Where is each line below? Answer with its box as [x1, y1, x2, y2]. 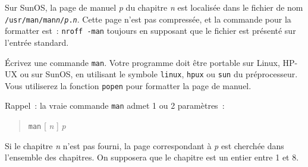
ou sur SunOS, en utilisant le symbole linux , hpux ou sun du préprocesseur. [20, 68, 298, 80]
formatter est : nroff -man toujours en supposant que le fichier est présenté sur [5, 24, 296, 37]
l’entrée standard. [5, 36, 69, 48]
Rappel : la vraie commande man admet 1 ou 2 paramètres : [5, 99, 225, 112]
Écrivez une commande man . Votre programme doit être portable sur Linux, [5, 56, 280, 68]
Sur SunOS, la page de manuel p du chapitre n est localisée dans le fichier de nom [5, 1, 303, 13]
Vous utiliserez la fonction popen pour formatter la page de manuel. [5, 79, 252, 92]
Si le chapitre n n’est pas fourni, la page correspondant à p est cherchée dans [5, 139, 284, 152]
